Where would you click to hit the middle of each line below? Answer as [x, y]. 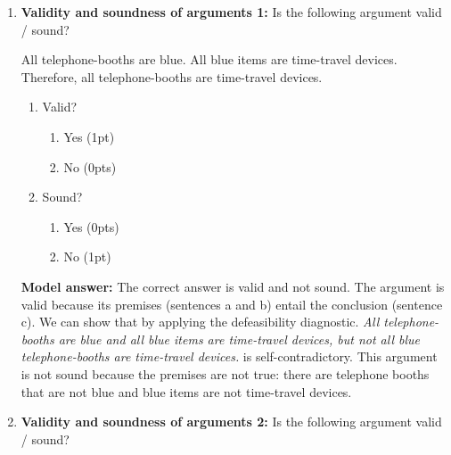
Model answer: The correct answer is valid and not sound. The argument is [233, 286]
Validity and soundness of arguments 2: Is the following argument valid [231, 422]
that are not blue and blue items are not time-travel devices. [186, 391]
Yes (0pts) [91, 226]
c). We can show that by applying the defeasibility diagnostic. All [200, 322]
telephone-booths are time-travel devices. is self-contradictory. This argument [229, 356]
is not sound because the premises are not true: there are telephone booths [225, 373]
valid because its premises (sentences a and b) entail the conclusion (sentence [232, 304]
